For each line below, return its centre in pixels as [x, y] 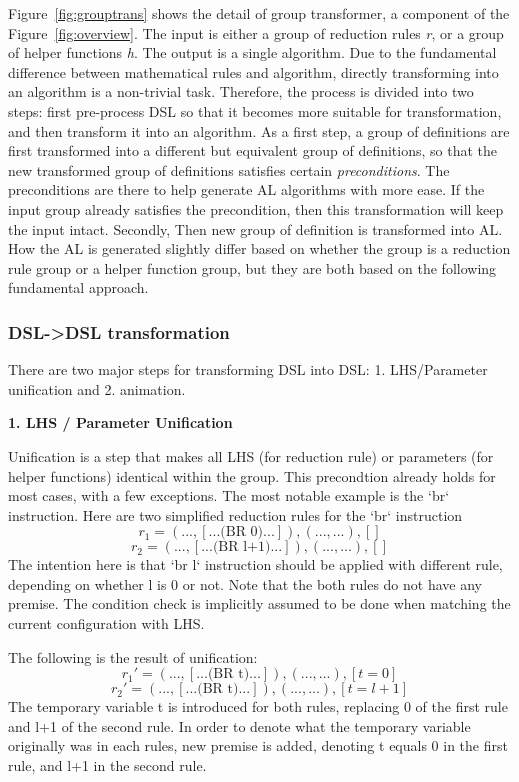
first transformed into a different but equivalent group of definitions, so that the [252, 150]
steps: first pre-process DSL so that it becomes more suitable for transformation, [255, 110]
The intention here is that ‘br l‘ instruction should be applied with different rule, [255, 564]
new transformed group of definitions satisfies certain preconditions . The [229, 169]
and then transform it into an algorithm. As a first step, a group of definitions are [259, 130]
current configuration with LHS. [106, 623]
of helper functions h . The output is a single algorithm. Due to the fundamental [252, 52]
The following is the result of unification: [133, 656]
